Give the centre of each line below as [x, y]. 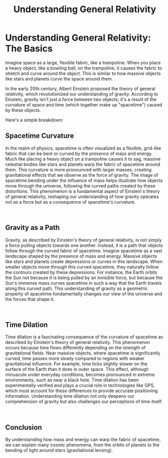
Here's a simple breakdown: [34, 120]
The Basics [29, 49]
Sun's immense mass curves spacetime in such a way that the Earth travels [84, 283]
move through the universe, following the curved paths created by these [80, 185]
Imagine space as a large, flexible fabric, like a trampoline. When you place [83, 62]
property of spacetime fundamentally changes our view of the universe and [84, 294]
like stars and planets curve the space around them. [59, 79]
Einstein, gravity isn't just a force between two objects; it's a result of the [81, 99]
